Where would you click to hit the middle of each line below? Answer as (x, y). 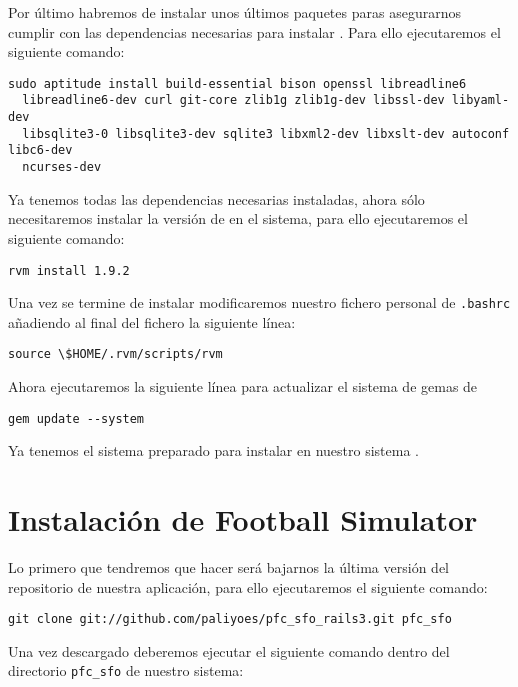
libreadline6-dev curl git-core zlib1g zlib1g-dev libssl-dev (233, 100)
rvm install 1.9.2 (69, 270)
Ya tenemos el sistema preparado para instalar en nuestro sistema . (213, 450)
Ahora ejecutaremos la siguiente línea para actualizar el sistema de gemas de (243, 386)
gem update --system (76, 418)
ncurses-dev (62, 167)
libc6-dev (40, 150)
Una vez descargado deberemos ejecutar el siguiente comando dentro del (229, 650)
